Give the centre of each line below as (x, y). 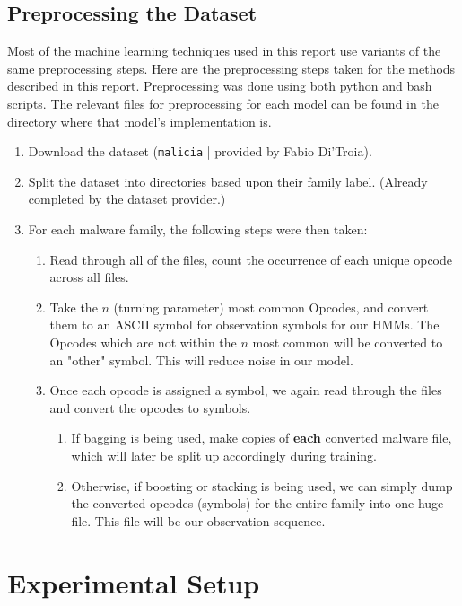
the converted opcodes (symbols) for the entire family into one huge (257, 503)
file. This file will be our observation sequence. (198, 520)
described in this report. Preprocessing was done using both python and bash (220, 86)
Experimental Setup (134, 582)
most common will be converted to (348, 342)
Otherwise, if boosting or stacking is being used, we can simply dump (262, 485)
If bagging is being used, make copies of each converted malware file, (262, 438)
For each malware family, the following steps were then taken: (198, 229)
